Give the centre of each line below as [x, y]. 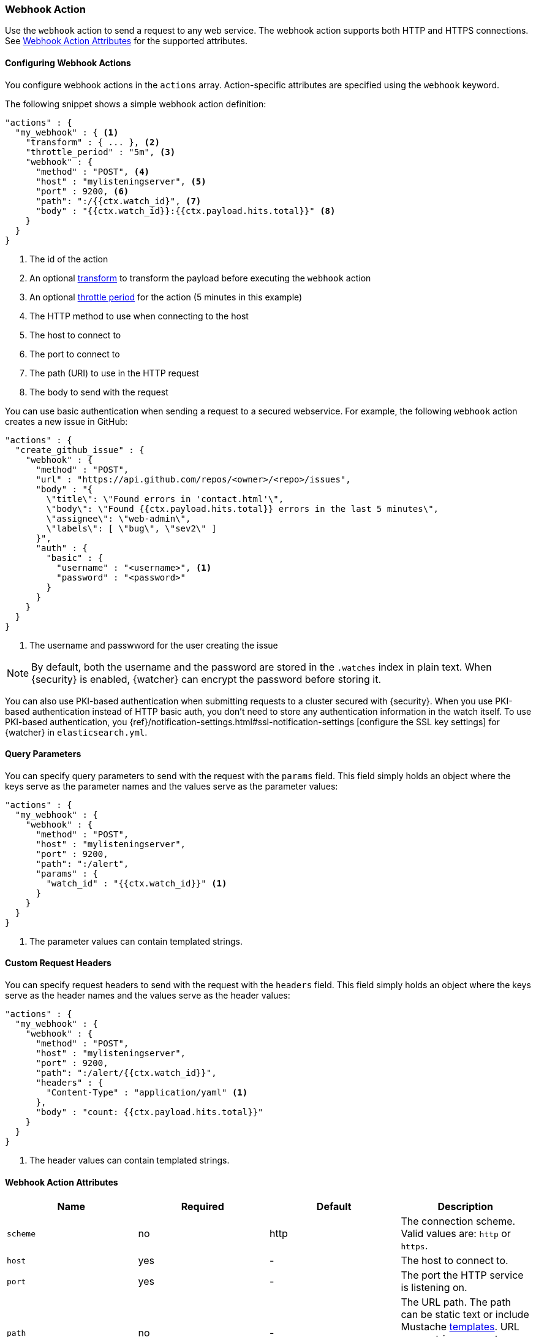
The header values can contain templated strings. [130, 1160]
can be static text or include [465, 1315]
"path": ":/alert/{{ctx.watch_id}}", [126, 1073]
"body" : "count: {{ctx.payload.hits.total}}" [149, 1112]
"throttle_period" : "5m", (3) [100, 152]
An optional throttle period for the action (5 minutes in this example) [166, 297]
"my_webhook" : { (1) [67, 132]
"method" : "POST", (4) [93, 171]
